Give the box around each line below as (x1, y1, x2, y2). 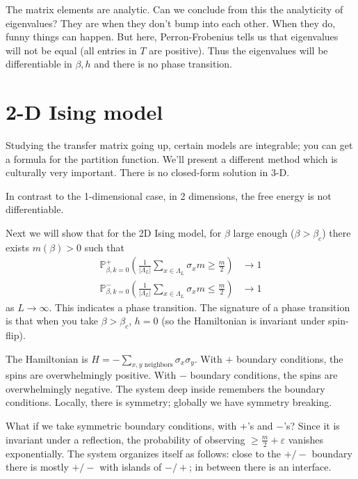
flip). (6, 327, 26, 342)
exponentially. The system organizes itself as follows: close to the (6, 446, 282, 460)
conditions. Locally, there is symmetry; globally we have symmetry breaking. (6, 395, 332, 409)
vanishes (288, 432, 324, 446)
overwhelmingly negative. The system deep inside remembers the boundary (6, 381, 325, 395)
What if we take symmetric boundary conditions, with (6, 418, 237, 433)
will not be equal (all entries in (6, 42, 137, 57)
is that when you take (6, 313, 99, 328)
